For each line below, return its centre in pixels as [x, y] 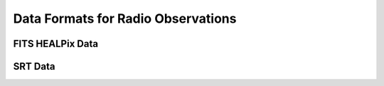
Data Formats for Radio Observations [125, 18]
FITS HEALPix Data [56, 44]
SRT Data [34, 66]
